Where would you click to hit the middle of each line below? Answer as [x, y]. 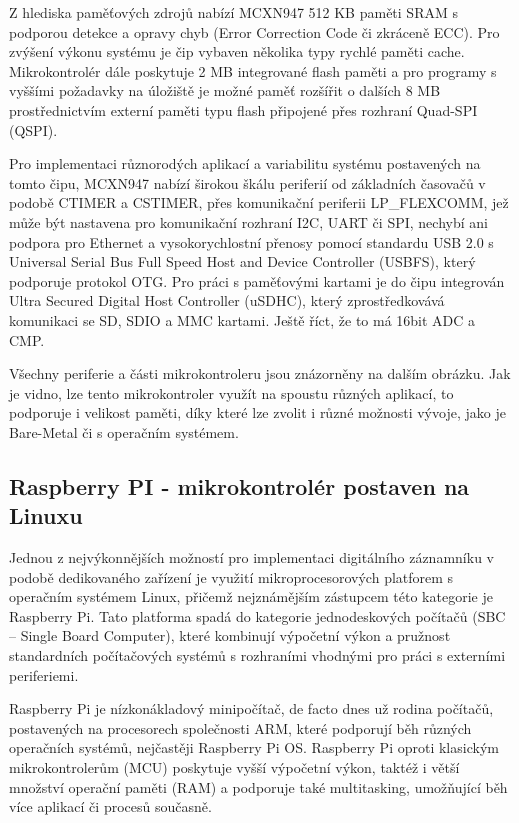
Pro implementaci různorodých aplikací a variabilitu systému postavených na [245, 163]
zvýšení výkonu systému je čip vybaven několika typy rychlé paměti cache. [237, 51]
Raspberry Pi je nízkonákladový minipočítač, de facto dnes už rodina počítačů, [251, 708]
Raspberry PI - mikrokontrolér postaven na [239, 485]
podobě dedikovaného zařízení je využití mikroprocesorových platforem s [231, 576]
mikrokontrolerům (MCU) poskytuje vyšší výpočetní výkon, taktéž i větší [234, 767]
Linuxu [46, 515]
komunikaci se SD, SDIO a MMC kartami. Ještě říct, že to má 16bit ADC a [242, 319]
